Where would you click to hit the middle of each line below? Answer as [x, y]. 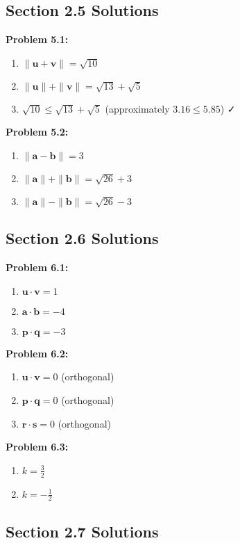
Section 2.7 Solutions [82, 531]
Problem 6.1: [37, 267]
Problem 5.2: [37, 132]
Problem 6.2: [37, 353]
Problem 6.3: [37, 447]
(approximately [137, 108]
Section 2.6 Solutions [82, 238]
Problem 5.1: [37, 39]
